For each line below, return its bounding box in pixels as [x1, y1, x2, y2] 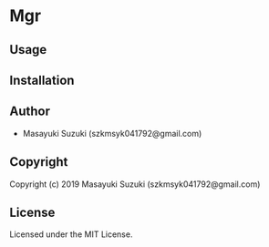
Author [9, 104, 50, 119]
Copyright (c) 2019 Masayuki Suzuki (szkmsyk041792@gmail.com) [9, 179, 261, 190]
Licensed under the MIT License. [9, 229, 133, 240]
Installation [9, 72, 75, 87]
